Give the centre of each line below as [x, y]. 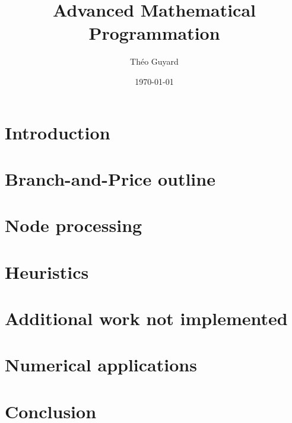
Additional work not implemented [146, 318]
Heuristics [47, 271]
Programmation [154, 33]
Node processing [74, 225]
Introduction [58, 132]
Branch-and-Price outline [110, 178]
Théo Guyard [154, 61]
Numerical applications [101, 365]
